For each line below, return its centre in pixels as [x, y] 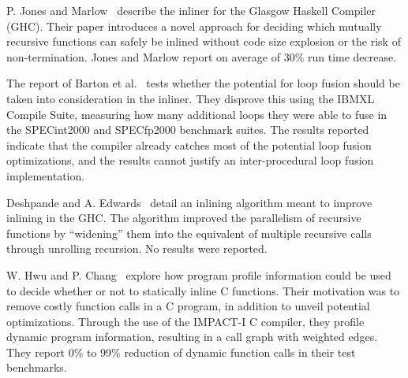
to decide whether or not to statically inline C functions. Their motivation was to [203, 290]
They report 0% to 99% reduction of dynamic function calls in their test [181, 352]
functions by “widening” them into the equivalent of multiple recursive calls [189, 233]
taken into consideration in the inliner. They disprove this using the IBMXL [191, 98]
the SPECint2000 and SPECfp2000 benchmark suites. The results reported [188, 130]
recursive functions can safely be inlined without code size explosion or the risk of [204, 41]
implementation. [46, 175]
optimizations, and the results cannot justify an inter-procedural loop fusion [190, 160]
